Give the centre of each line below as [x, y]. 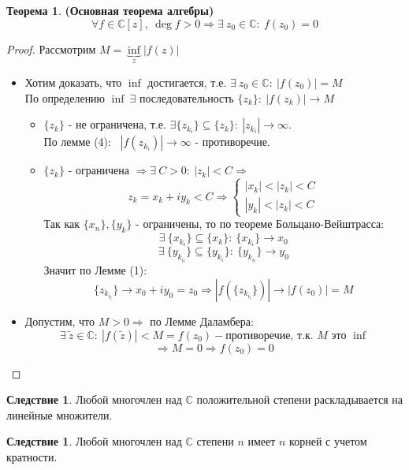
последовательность [187, 97]
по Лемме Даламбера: [202, 321]
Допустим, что [60, 321]
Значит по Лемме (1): [95, 270]
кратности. [32, 456]
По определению [65, 97]
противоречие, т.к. [270, 336]
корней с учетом [328, 441]
